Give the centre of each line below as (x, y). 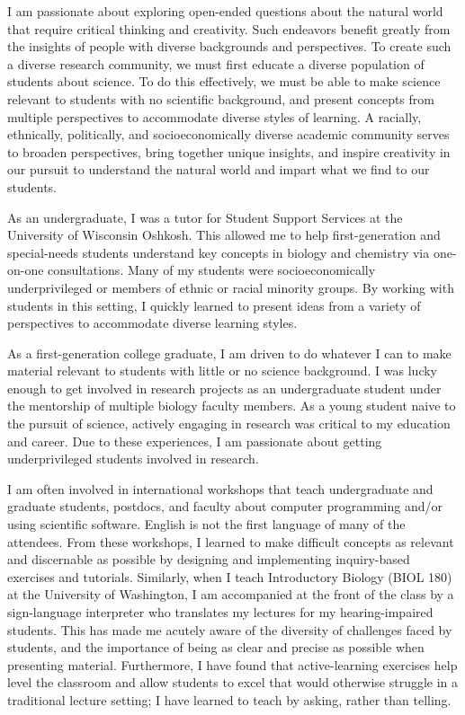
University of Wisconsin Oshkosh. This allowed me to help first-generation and (224, 235)
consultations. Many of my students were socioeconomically (212, 270)
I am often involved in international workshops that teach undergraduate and (220, 488)
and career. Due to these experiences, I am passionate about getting (195, 441)
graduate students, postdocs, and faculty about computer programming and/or (225, 506)
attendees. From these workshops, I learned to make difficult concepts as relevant (231, 541)
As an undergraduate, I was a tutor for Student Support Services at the (205, 217)
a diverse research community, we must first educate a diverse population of (216, 63)
